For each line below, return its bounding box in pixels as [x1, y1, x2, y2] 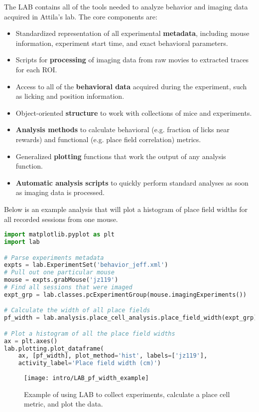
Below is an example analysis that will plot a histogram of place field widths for [4, 204, 248, 214]
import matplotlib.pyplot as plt [4, 231, 115, 238]
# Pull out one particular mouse [4, 269, 115, 276]
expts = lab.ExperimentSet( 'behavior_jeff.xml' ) [4, 261, 168, 269]
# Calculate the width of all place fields [4, 307, 150, 314]
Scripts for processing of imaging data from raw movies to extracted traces [15, 54, 249, 65]
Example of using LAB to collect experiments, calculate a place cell [24, 389, 230, 399]
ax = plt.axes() [4, 337, 58, 345]
